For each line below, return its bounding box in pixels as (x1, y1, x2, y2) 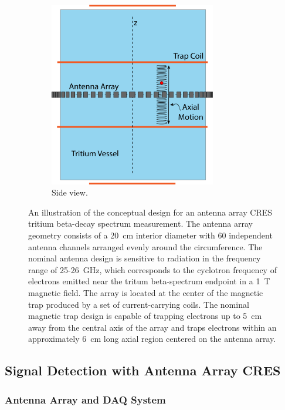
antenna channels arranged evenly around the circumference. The (28, 240, 263, 253)
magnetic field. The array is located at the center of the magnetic (28, 286, 263, 298)
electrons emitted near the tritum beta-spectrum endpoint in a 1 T (28, 275, 270, 287)
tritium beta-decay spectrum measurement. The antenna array (28, 217, 253, 230)
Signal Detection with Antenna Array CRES (5, 361, 281, 379)
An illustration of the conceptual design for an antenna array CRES (28, 206, 273, 218)
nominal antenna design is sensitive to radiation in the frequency (28, 252, 261, 264)
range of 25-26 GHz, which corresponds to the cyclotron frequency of (28, 263, 277, 275)
